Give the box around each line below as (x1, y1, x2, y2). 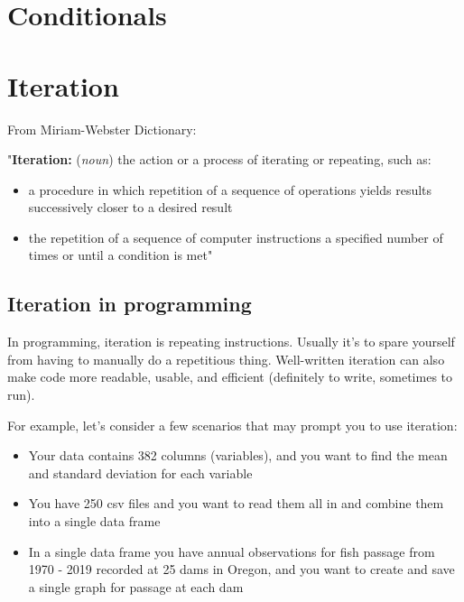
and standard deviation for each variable (28, 463, 253, 482)
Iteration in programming (7, 290, 252, 318)
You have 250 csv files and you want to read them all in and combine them (28, 494, 444, 513)
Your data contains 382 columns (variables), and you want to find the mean (28, 446, 448, 465)
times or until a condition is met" (28, 245, 213, 264)
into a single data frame (28, 512, 161, 531)
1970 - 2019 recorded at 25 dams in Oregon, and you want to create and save (28, 560, 455, 579)
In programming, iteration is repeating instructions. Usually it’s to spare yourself (7, 332, 455, 351)
